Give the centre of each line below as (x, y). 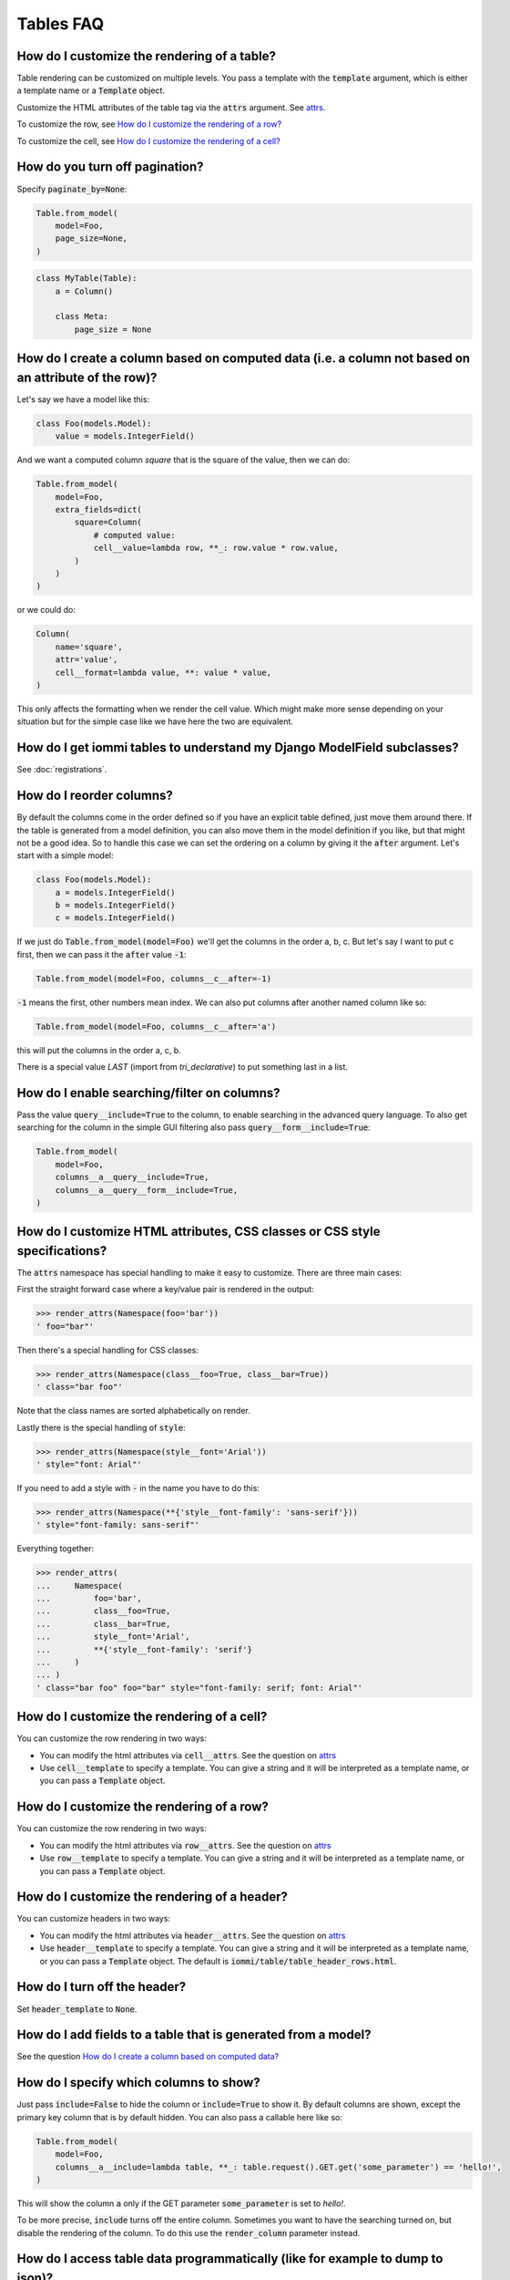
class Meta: (82, 316)
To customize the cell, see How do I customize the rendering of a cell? (149, 140)
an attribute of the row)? (87, 377)
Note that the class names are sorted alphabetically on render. (133, 1411)
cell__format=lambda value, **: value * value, (163, 672)
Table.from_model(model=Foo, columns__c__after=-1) (154, 979)
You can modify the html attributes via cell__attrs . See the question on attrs (188, 1755)
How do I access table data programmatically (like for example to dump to (230, 2259)
